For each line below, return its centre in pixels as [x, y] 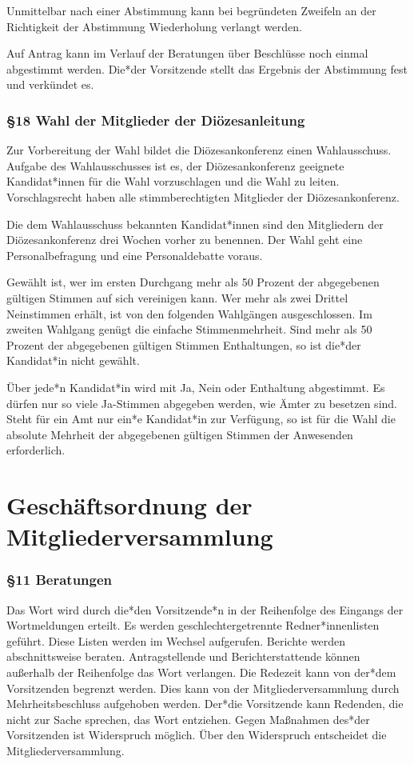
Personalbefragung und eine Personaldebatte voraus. [135, 255]
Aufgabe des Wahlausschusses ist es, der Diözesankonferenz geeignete [175, 165]
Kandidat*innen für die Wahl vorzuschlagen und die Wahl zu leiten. [173, 181]
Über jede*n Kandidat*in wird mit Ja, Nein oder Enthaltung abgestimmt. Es [196, 387]
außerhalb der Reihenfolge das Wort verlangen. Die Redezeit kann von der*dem [201, 672]
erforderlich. [36, 450]
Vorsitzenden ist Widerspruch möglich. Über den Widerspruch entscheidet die [197, 735]
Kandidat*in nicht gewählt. [73, 360]
